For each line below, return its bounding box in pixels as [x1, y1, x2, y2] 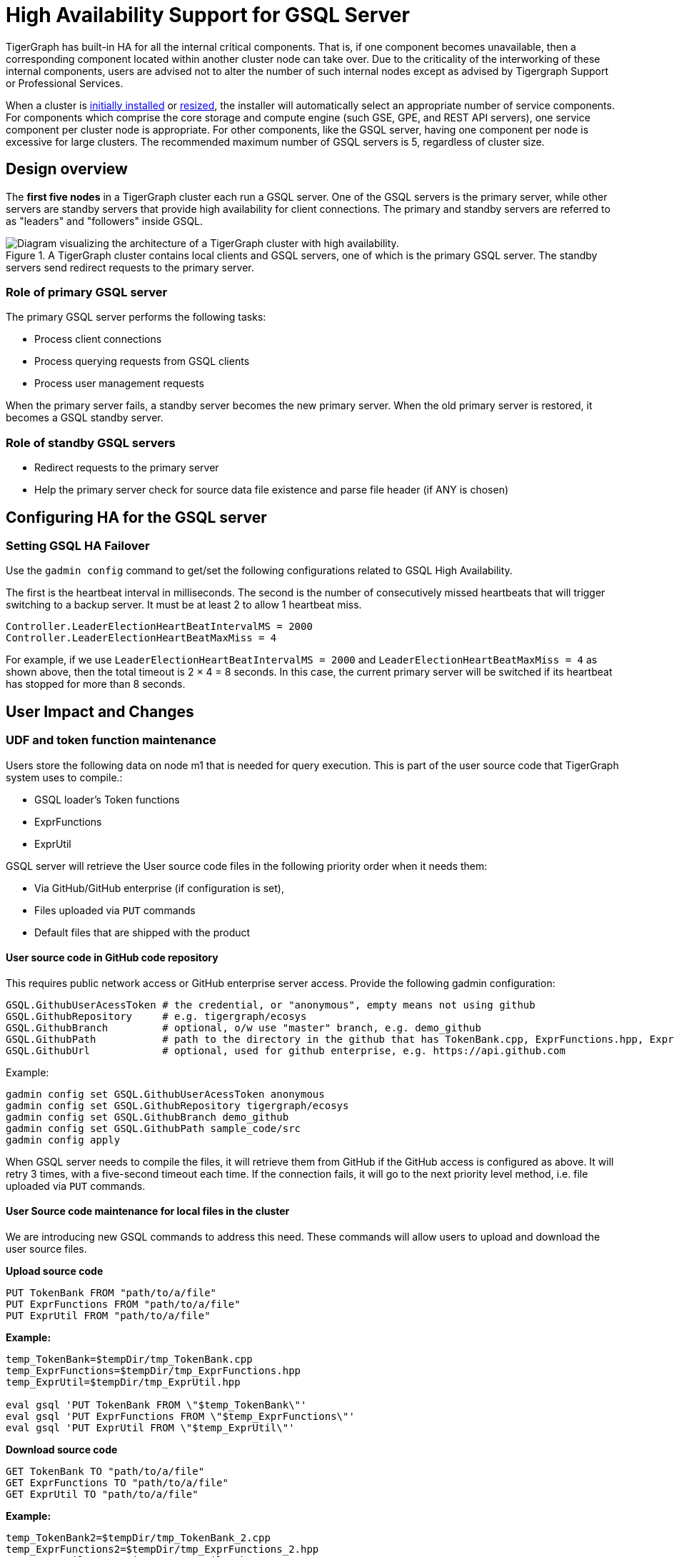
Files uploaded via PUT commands [34, 903, 196, 916]
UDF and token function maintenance [6, 733, 216, 748]
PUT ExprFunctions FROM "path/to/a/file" [6, 1298, 241, 1310]
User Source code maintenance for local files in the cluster [6, 1205, 290, 1218]
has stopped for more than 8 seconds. [6, 678, 186, 691]
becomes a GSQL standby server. [6, 411, 164, 424]
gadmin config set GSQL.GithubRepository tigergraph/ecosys [6, 1099, 349, 1111]
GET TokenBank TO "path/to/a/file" [6, 1465, 205, 1477]
